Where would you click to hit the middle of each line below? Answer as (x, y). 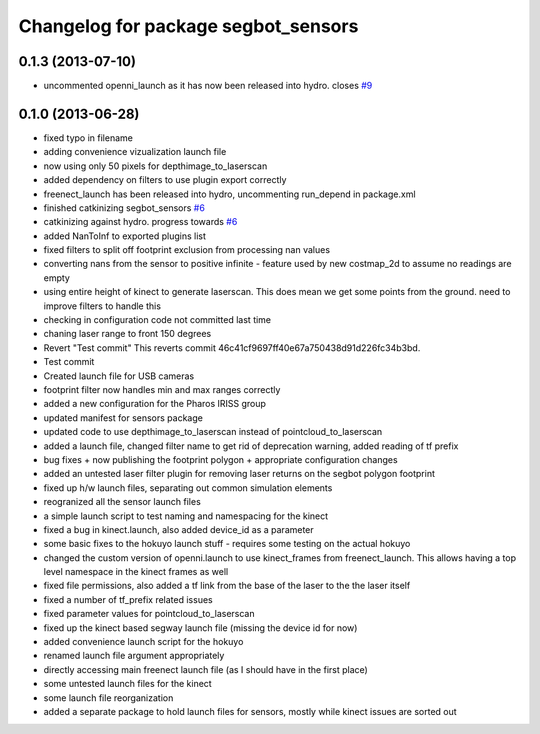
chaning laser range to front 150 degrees (127, 334)
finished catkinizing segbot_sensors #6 (124, 207)
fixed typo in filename (88, 137)
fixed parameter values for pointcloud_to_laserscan (149, 614)
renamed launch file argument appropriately (134, 656)
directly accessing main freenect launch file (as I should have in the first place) (206, 669)
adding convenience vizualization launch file (135, 152)
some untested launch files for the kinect (127, 684)
